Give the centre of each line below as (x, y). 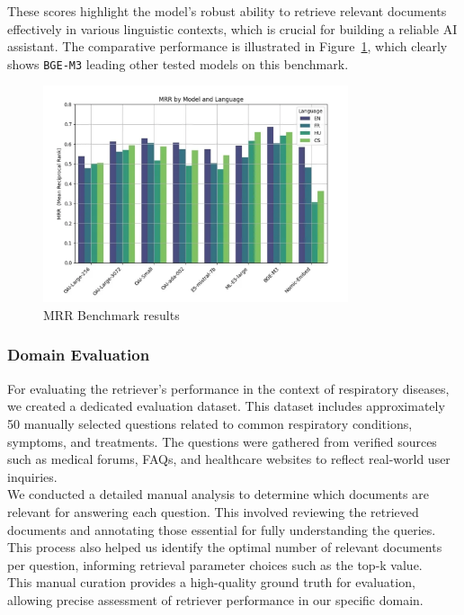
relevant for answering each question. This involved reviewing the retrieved (213, 511)
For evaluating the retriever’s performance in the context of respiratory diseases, (228, 388)
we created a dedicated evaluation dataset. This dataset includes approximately (226, 406)
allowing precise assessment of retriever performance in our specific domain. (215, 599)
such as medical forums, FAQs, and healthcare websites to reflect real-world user (229, 459)
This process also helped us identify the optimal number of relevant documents (225, 547)
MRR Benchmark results (112, 314)
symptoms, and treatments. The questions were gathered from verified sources (222, 441)
